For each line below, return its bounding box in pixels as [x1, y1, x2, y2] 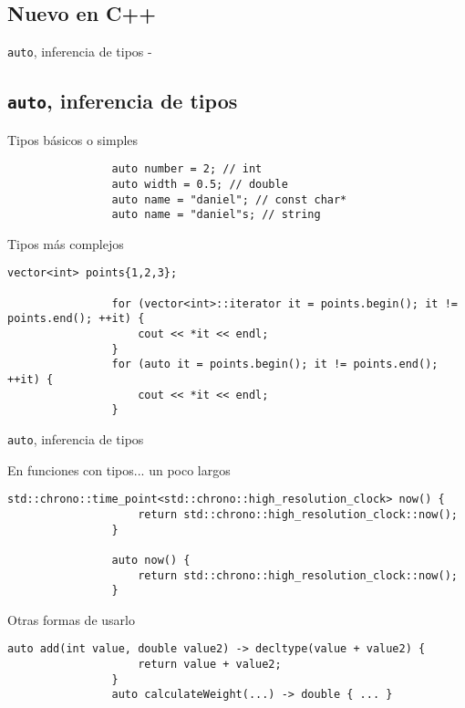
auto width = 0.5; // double [111, 177, 288, 191]
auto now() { [111, 553, 191, 567]
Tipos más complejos [7, 234, 124, 253]
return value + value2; [138, 658, 282, 672]
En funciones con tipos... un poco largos [7, 460, 231, 479]
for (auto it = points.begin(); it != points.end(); [111, 358, 439, 371]
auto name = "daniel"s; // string [111, 208, 321, 222]
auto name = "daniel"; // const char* [111, 193, 347, 206]
